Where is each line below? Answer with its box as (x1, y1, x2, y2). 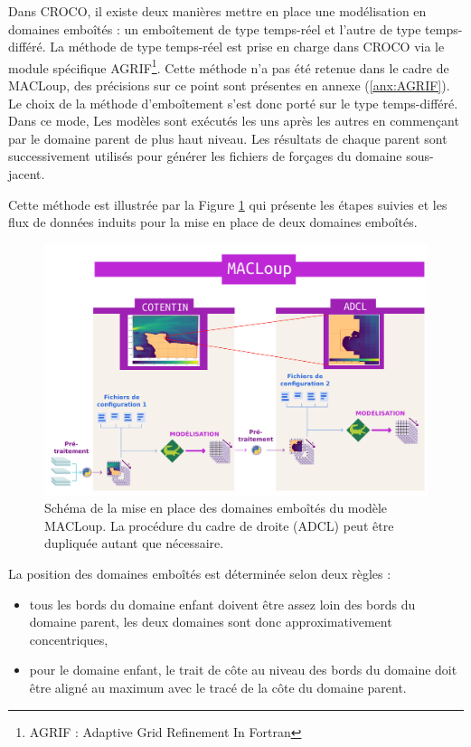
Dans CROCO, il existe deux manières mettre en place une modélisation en (8, 2, 427, 20)
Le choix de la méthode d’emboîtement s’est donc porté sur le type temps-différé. (8, 93, 458, 112)
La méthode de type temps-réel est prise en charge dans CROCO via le (50, 37, 445, 56)
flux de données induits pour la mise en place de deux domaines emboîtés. (8, 213, 418, 232)
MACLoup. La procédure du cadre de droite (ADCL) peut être (44, 515, 394, 534)
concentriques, (29, 629, 108, 648)
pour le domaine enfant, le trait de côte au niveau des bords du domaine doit (29, 660, 457, 679)
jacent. (8, 165, 45, 183)
